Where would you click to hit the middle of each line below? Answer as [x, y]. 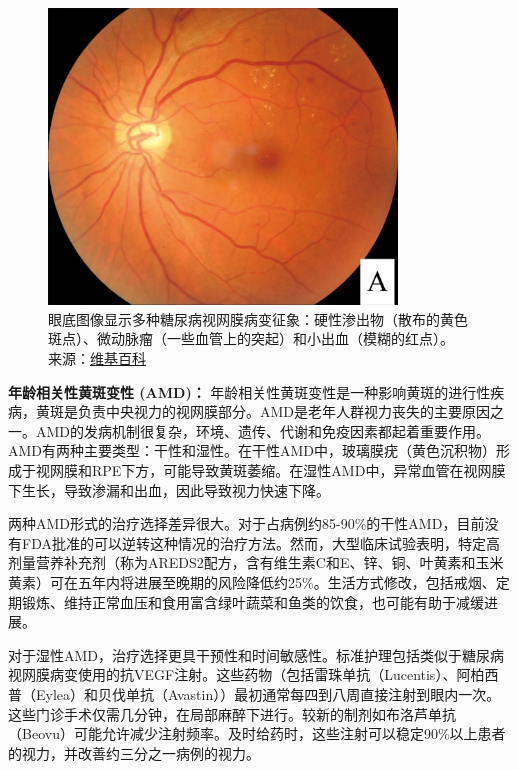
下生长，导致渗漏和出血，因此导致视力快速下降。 [169, 489]
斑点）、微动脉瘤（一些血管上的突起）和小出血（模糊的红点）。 [251, 338]
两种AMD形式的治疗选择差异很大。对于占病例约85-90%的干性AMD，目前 [246, 523]
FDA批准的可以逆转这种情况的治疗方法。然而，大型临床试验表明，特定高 [260, 542]
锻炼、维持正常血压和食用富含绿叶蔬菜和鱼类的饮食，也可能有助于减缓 [252, 601]
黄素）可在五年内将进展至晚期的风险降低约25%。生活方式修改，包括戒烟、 [252, 581]
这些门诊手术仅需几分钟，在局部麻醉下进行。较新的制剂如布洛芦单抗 [232, 713]
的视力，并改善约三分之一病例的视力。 [134, 752]
